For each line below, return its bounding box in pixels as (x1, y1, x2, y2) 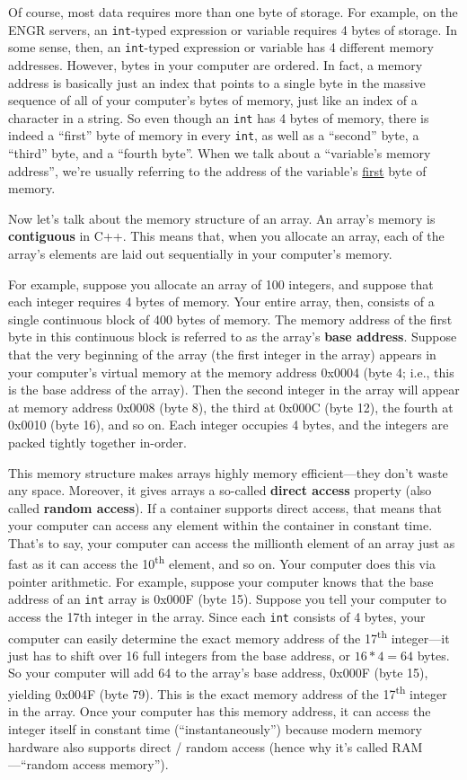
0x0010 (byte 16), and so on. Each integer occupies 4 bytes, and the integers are (8, 415, 449, 434)
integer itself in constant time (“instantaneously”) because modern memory (8, 719, 422, 738)
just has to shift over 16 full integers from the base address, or (8, 645, 351, 664)
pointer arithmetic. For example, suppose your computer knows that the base (8, 572, 434, 590)
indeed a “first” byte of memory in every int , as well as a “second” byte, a (8, 126, 419, 145)
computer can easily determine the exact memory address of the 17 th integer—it (8, 625, 450, 647)
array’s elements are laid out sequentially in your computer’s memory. (8, 244, 392, 262)
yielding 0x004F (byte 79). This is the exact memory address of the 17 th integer (8, 682, 447, 703)
